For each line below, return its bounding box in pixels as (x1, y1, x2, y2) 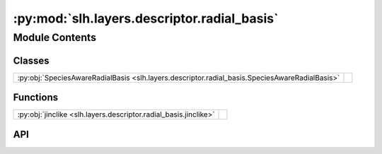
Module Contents (13, 31, 97, 44)
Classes (13, 54, 50, 66)
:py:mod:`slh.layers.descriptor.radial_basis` (13, 11, 279, 26)
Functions (13, 92, 59, 104)
